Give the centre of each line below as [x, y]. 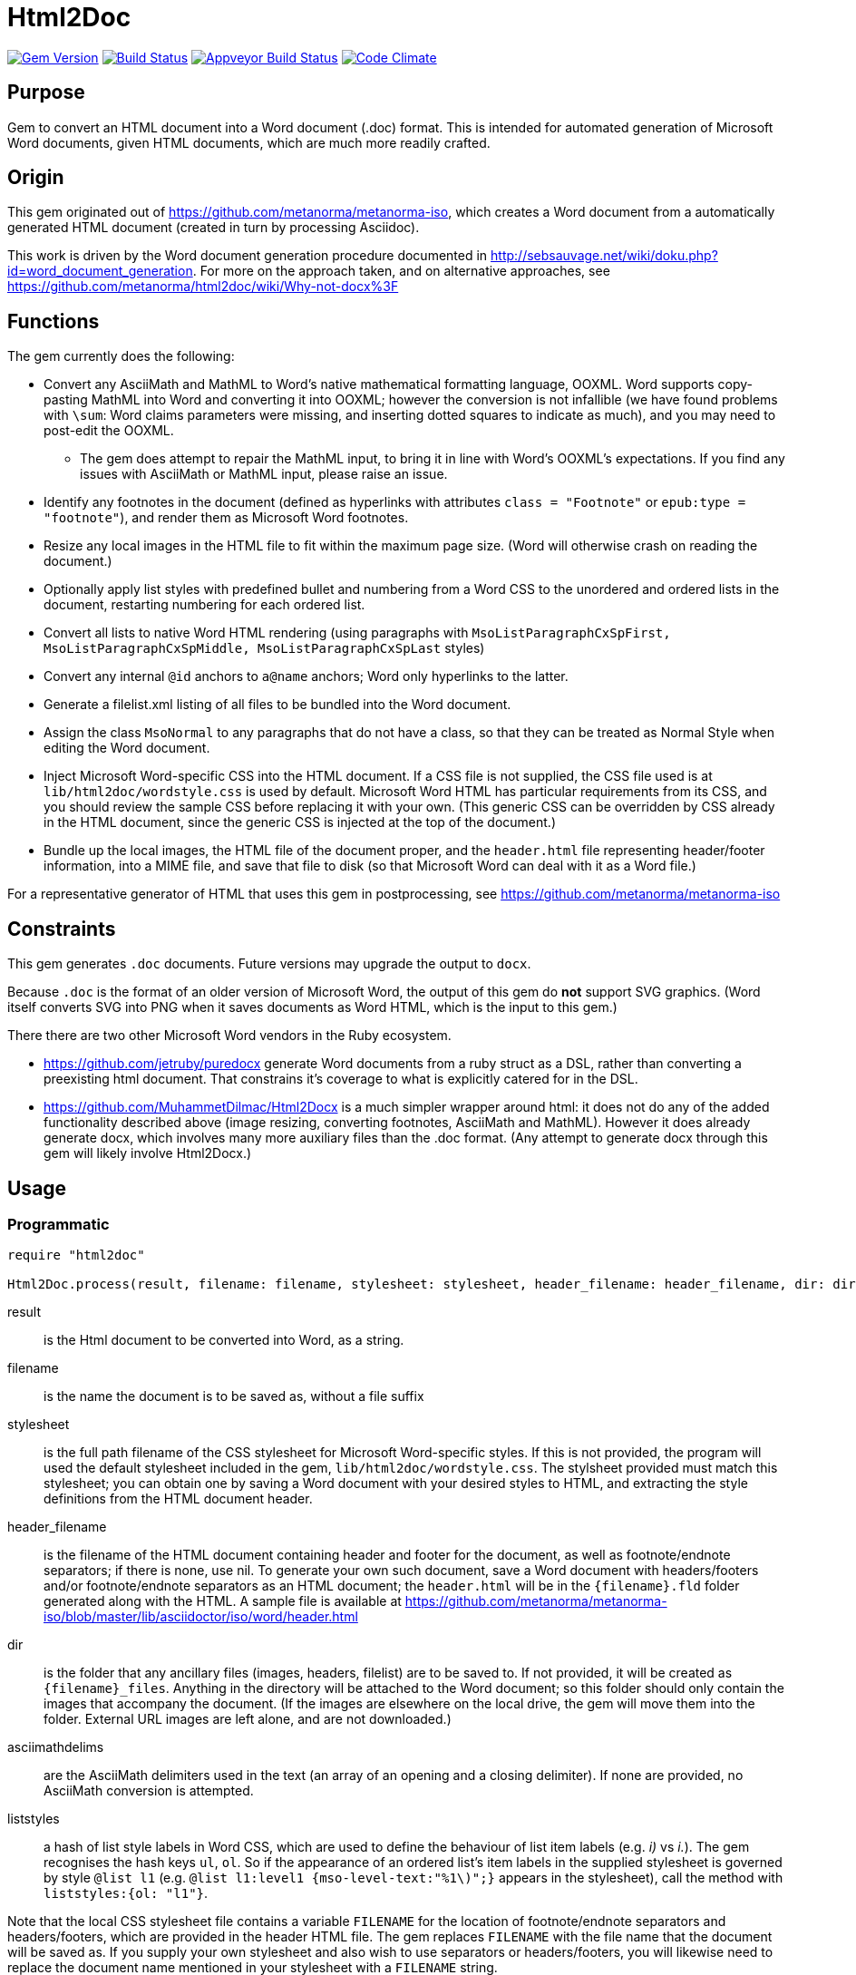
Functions [53, 321]
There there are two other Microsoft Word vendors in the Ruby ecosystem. [229, 1036]
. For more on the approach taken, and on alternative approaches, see [401, 271]
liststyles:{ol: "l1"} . [126, 1893]
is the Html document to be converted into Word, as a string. [224, 1340]
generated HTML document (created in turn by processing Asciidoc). [214, 228]
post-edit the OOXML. [109, 431]
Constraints [62, 929]
